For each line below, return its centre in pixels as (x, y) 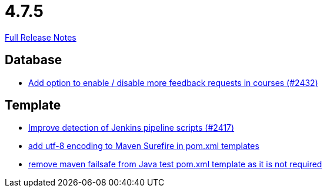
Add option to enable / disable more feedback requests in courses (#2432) (173, 82)
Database (34, 60)
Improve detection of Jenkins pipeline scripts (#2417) (131, 128)
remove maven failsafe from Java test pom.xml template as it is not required (175, 164)
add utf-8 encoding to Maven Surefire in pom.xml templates (144, 146)
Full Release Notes (41, 37)
